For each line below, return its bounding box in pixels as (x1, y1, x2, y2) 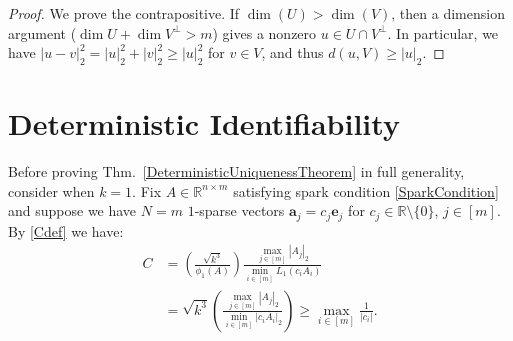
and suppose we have (8, 200, 137, 221)
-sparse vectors (194, 200, 285, 221)
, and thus (261, 42, 324, 63)
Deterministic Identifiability (8, 103, 400, 144)
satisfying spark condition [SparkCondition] (233, 180, 499, 201)
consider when (8, 180, 95, 201)
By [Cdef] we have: (8, 220, 124, 241)
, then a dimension (391, 3, 505, 23)
